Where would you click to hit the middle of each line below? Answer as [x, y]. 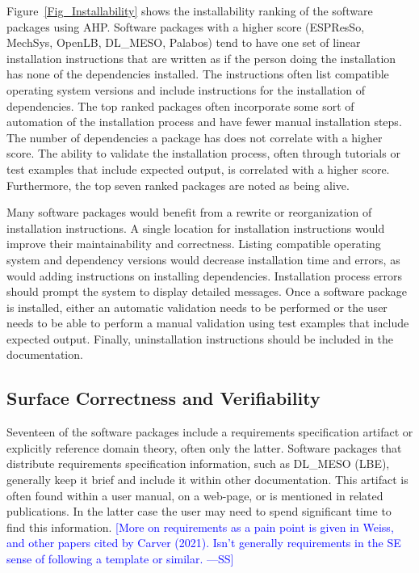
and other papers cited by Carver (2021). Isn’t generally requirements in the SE [204, 543]
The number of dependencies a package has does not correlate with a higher [195, 137]
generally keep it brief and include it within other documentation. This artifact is [207, 480]
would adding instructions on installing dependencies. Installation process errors [205, 275]
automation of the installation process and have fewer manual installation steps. [204, 122]
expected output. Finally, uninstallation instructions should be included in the [200, 338]
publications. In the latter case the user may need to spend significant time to [199, 511]
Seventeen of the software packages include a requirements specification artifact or [210, 432]
